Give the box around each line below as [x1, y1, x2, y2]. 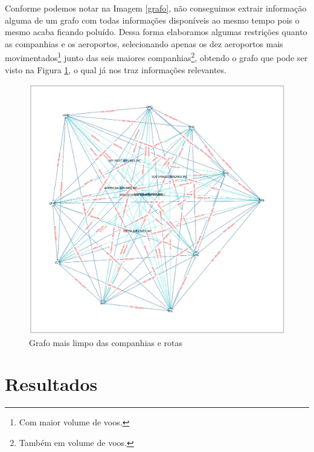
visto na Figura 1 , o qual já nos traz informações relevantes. [5, 63, 226, 76]
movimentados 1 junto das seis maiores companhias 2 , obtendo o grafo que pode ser [5, 50, 308, 64]
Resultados [5, 372, 98, 396]
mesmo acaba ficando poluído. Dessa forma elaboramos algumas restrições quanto [5, 25, 307, 38]
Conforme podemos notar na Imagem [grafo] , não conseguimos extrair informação [5, 2, 307, 14]
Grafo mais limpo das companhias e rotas [29, 336, 183, 349]
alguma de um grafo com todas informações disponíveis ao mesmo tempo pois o [5, 13, 300, 26]
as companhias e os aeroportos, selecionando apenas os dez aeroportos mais [5, 37, 283, 50]
